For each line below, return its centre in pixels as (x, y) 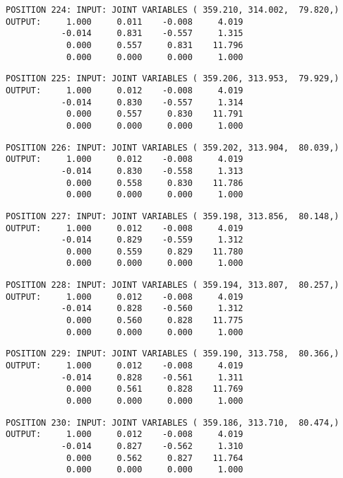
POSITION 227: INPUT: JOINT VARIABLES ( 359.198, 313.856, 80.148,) (173, 216)
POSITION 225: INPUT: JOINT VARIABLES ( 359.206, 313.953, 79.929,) (173, 79)
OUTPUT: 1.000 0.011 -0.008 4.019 (125, 22)
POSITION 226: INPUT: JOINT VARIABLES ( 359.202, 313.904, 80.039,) (173, 147)
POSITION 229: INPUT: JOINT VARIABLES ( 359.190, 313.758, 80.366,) (173, 354)
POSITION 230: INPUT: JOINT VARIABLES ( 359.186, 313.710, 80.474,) (173, 422)
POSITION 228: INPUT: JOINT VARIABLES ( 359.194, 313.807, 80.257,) (173, 285)
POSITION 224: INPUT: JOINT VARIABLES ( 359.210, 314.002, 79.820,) (173, 10)
